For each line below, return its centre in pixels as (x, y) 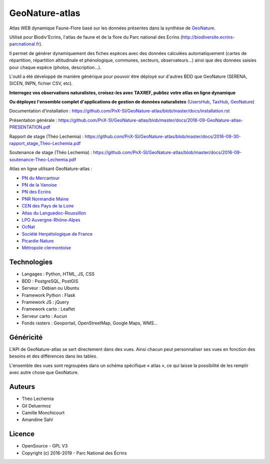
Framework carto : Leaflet (48, 309)
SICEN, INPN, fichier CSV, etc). (41, 83)
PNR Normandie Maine (45, 199)
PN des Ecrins (36, 192)
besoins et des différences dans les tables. (53, 356)
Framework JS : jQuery (45, 302)
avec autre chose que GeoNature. (44, 372)
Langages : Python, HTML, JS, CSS (58, 274)
